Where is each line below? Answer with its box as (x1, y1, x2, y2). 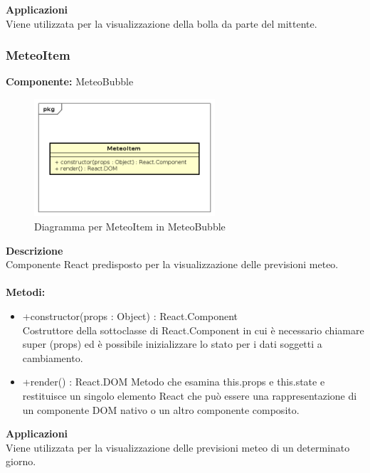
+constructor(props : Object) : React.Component (22, 309, 238, 323)
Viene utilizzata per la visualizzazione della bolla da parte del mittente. (6, 16, 317, 31)
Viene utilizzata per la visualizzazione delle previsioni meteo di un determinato (6, 440, 350, 455)
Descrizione (6, 243, 63, 257)
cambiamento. (22, 350, 83, 365)
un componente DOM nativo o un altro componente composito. (22, 402, 300, 417)
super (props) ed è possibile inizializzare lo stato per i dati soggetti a (22, 336, 322, 351)
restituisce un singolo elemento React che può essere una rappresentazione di (22, 388, 357, 403)
